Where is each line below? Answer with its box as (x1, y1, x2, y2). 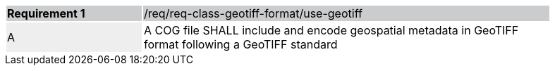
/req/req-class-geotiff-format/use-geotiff (144, 6, 362, 20)
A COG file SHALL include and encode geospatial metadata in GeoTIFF (144, 23, 519, 37)
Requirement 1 (7, 6, 85, 20)
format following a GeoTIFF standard (144, 37, 338, 51)
